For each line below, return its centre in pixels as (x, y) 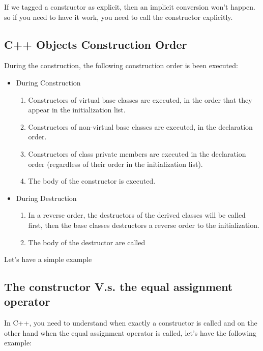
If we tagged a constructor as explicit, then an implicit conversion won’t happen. (130, 7)
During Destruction (46, 198)
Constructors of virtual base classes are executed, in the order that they (140, 99)
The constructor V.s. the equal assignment (119, 287)
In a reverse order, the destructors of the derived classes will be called (137, 215)
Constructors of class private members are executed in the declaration (137, 153)
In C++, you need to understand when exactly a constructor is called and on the (131, 323)
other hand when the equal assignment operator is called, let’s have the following (130, 332)
